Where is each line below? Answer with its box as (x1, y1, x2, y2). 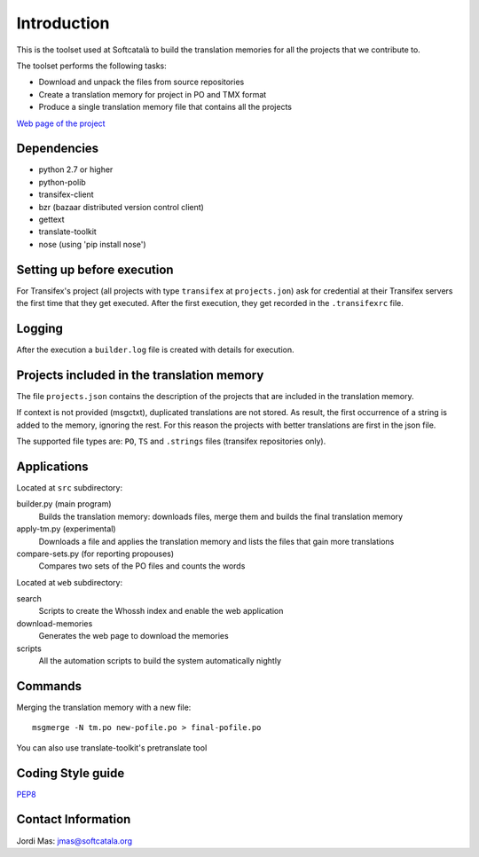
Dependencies (16, 141, 99, 156)
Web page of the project (16, 118, 106, 129)
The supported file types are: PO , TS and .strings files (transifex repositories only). (16, 436, 326, 447)
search (16, 594, 42, 604)
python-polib (38, 177, 86, 187)
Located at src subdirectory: (16, 482, 123, 492)
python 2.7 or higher (38, 164, 114, 175)
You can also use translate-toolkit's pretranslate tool (16, 742, 208, 753)
